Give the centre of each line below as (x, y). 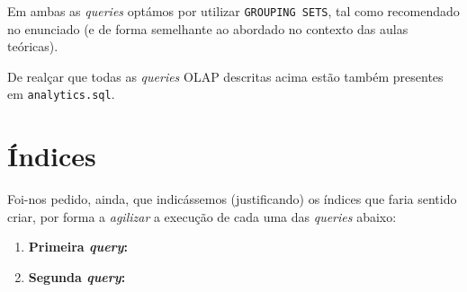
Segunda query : (77, 277)
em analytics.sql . (61, 94)
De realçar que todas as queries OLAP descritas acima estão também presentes (225, 76)
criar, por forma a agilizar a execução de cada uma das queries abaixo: (202, 216)
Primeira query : (78, 247)
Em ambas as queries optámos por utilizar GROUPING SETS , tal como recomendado (233, 11)
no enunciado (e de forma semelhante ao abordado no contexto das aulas (208, 28)
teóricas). (33, 46)
